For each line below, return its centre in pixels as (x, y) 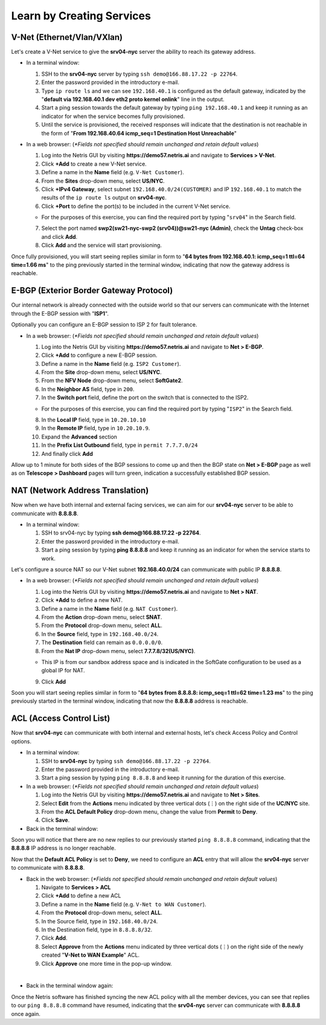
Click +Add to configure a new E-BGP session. (99, 355)
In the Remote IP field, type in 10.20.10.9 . (96, 428)
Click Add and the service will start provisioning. (102, 246)
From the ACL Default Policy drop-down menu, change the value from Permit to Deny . (149, 812)
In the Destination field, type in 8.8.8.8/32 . (97, 929)
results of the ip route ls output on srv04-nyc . (104, 198)
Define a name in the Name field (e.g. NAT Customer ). (110, 608)
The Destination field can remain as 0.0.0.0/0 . (102, 643)
